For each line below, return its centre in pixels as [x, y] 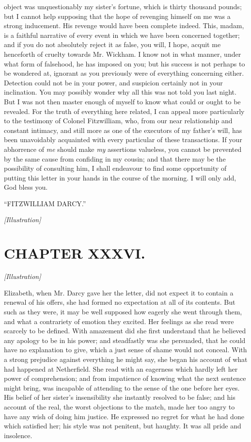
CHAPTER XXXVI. [75, 253]
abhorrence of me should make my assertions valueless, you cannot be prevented [123, 149]
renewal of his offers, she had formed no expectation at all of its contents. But [120, 302]
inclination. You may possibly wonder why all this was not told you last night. [120, 92]
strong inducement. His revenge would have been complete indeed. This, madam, [124, 25]
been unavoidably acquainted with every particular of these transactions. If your [123, 139]
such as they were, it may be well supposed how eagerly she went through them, [123, 311]
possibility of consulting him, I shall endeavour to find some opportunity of [115, 168]
